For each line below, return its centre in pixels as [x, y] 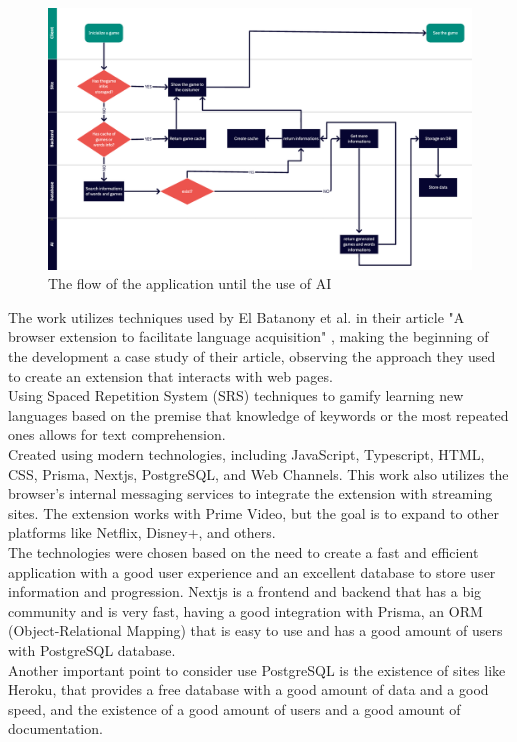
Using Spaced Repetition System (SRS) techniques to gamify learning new [236, 395]
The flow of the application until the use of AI [190, 283]
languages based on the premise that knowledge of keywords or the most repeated [258, 414]
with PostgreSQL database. [92, 649]
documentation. [55, 728]
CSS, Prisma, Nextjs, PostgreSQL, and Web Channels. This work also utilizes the [258, 473]
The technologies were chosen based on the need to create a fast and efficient [243, 552]
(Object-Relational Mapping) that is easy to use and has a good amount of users [255, 630]
